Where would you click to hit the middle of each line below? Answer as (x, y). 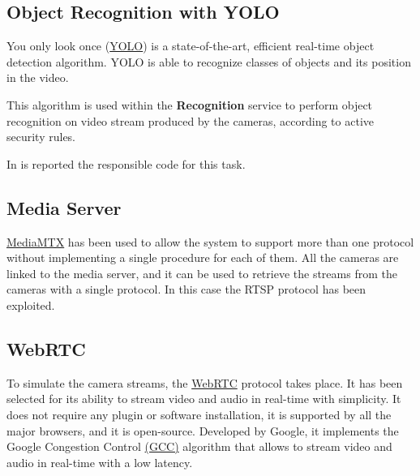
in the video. (38, 77)
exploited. (31, 304)
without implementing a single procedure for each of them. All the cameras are (203, 257)
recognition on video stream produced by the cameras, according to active (190, 120)
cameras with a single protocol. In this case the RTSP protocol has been (186, 289)
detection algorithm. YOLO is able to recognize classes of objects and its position (209, 61)
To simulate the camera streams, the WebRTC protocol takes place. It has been (205, 382)
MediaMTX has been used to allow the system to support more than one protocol (210, 241)
